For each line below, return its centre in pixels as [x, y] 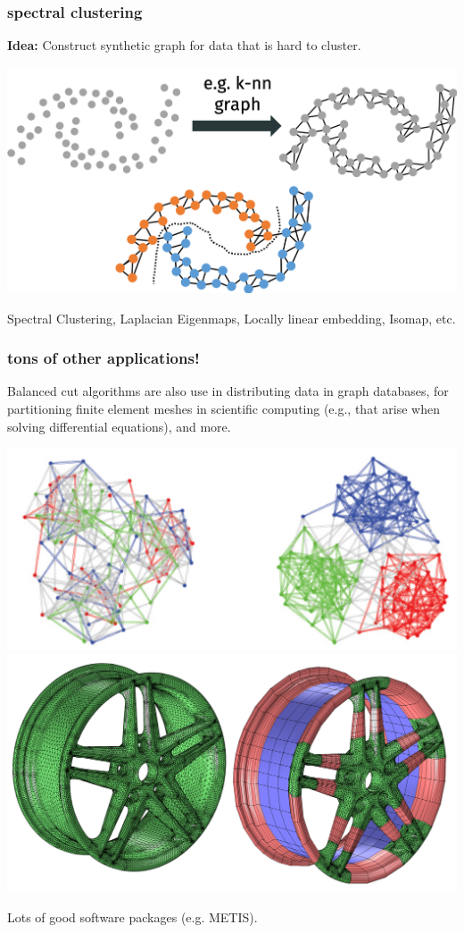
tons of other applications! [104, 358]
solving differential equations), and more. [119, 426]
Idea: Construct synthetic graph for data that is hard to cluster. [184, 45]
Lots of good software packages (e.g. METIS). [133, 917]
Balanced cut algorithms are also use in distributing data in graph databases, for [228, 391]
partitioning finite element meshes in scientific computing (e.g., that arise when [224, 409]
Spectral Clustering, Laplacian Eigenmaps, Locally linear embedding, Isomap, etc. [232, 318]
